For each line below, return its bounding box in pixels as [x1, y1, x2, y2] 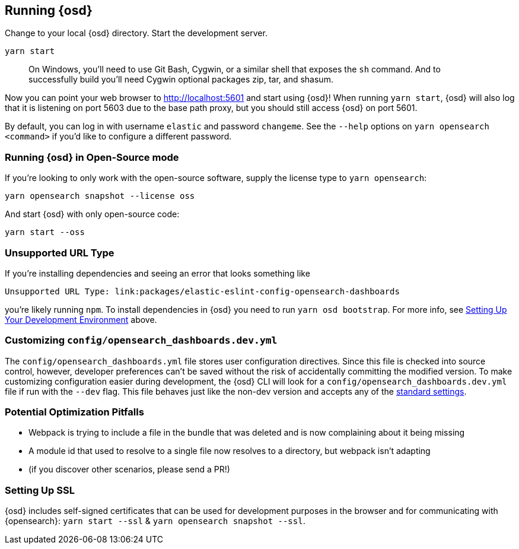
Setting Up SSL [5, 484, 75, 496]
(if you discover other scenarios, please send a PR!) [28, 464, 230, 475]
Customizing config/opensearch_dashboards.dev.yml [5, 334, 278, 347]
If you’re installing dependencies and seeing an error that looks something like [5, 268, 310, 278]
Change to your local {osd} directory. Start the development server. [5, 28, 268, 39]
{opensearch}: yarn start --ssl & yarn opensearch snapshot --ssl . [5, 516, 305, 526]
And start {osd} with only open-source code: [5, 209, 180, 220]
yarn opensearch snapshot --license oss [5, 191, 195, 201]
